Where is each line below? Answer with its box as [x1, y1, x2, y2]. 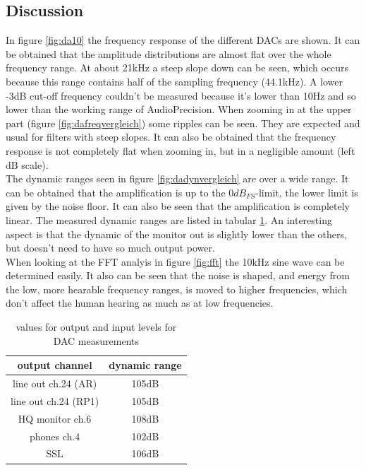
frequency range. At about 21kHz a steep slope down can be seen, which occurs [6, 60, 349, 75]
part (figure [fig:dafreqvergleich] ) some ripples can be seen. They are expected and [6, 115, 360, 130]
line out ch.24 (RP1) [11, 393, 99, 408]
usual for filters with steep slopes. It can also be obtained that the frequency [6, 129, 336, 144]
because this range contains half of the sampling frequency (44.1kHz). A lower [6, 74, 343, 88]
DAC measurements [53, 333, 139, 348]
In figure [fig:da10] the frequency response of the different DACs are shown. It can [6, 33, 360, 47]
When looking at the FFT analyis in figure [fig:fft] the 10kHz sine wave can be [6, 254, 345, 269]
